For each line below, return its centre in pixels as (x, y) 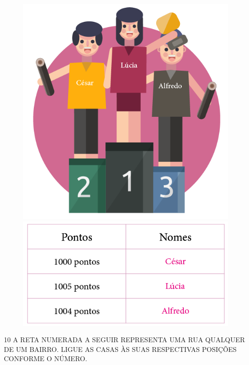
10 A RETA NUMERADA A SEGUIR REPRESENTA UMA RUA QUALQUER (124, 340)
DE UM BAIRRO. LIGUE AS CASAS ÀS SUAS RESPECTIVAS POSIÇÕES (120, 349)
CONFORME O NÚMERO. (46, 358)
